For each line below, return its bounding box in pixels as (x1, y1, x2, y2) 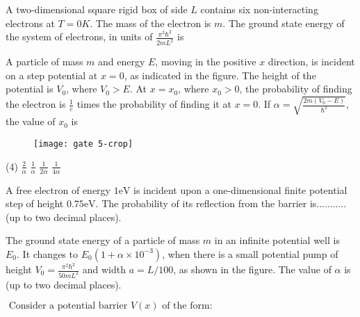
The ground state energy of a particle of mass (6, 233, 200, 247)
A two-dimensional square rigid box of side (6, 2, 188, 16)
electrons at (6, 15, 55, 30)
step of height (6, 196, 64, 211)
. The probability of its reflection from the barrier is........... (95, 196, 347, 211)
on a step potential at (6, 67, 98, 82)
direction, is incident (268, 54, 355, 69)
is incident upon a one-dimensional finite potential (133, 182, 347, 197)
